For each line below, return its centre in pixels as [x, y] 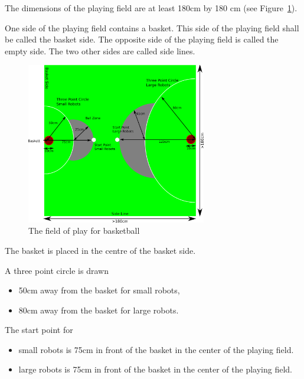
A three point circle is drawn [57, 270]
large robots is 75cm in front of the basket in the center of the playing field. [155, 369]
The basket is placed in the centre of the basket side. [100, 250]
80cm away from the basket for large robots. [99, 310]
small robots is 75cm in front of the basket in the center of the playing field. [156, 349]
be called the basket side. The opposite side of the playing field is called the [142, 39]
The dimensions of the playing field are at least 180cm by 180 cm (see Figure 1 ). [151, 8]
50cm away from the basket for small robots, [99, 290]
